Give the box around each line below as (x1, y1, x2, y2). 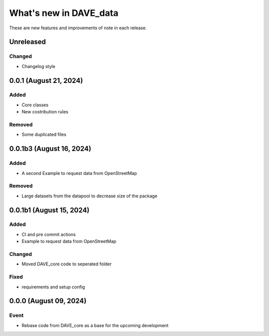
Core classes (21, 102, 49, 108)
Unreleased (9, 38, 46, 46)
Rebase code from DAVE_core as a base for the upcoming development (21, 322, 169, 328)
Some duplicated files (21, 132, 67, 138)
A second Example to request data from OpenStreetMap (21, 170, 137, 176)
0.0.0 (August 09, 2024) (9, 297, 87, 305)
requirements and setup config (21, 284, 85, 290)
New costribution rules (21, 109, 68, 115)
